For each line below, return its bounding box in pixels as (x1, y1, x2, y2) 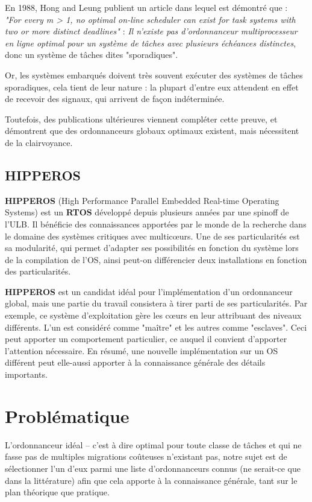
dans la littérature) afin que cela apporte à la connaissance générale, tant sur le (5, 474, 298, 486)
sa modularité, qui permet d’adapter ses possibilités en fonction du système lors (5, 241, 299, 254)
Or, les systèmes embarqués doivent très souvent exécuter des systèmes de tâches (5, 68, 303, 81)
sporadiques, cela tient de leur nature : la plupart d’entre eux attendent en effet (5, 80, 299, 93)
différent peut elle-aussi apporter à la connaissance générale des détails (5, 356, 266, 369)
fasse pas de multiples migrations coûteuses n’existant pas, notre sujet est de (5, 450, 287, 463)
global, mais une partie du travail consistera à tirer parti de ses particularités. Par (5, 297, 308, 310)
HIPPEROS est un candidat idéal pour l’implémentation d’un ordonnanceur (5, 285, 293, 297)
